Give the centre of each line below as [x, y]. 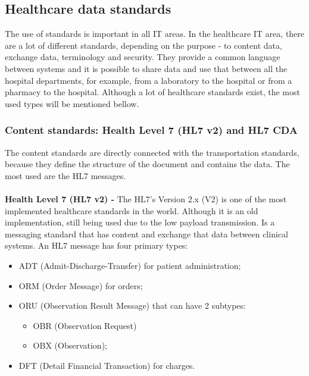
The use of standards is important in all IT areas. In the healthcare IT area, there [155, 34]
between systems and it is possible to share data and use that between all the [146, 68]
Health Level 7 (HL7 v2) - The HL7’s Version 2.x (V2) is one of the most [146, 198]
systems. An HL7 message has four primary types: [96, 245]
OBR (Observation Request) [85, 325]
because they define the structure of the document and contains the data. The [147, 164]
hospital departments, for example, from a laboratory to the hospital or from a [149, 80]
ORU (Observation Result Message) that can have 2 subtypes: [132, 305]
